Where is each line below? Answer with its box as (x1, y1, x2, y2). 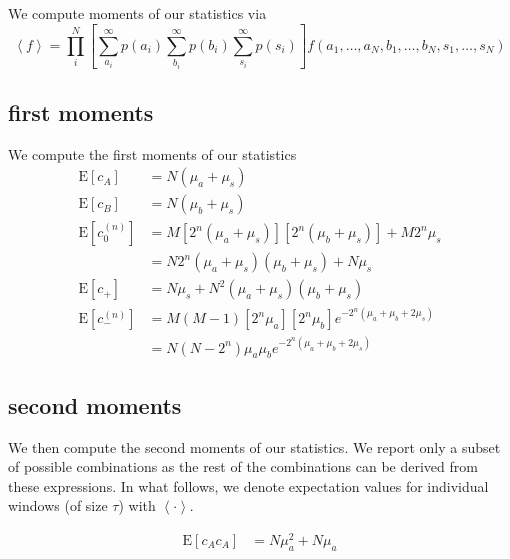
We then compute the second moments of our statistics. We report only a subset (8, 436, 501, 457)
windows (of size (8, 495, 108, 516)
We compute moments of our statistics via (8, 3, 267, 23)
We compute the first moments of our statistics (8, 143, 297, 164)
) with (118, 495, 156, 516)
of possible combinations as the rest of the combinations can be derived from (8, 456, 478, 477)
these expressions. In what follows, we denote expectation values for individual (8, 475, 489, 496)
